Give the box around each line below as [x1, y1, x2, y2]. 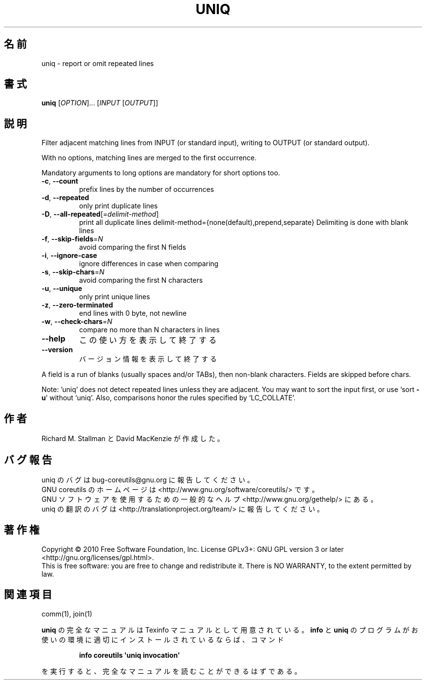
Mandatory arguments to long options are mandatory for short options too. [41, 169, 280, 177]
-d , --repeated [41, 193, 89, 202]
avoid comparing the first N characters [79, 276, 203, 285]
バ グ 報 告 [4, 453, 52, 466]
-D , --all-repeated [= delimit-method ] [41, 210, 159, 219]
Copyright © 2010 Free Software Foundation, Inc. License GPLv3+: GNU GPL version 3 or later [41, 545, 344, 553]
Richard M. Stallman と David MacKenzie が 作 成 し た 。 [41, 434, 224, 443]
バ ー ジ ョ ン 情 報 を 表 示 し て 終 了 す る [79, 355, 217, 363]
